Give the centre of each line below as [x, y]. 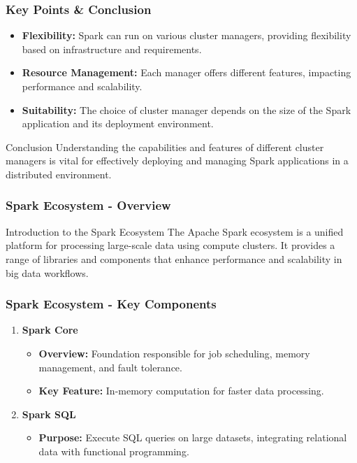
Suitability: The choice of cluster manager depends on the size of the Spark [187, 109]
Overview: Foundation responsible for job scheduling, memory [174, 353]
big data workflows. [47, 272]
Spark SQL [49, 414]
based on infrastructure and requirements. [112, 49]
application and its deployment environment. [118, 123]
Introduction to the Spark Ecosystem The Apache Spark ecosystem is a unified [175, 231]
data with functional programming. [114, 451]
